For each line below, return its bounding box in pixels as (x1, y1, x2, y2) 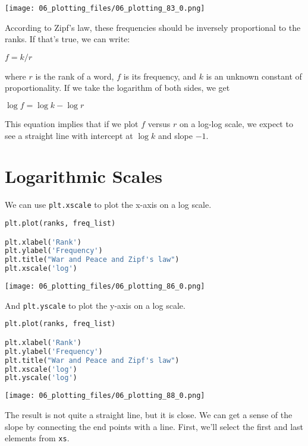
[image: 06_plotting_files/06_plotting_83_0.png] (5, 4, 205, 12)
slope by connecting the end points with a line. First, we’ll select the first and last (5, 420, 303, 432)
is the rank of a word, (35, 69, 114, 82)
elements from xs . (5, 432, 70, 444)
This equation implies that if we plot (5, 118, 139, 130)
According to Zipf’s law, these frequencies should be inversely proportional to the (5, 21, 301, 33)
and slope (158, 129, 193, 141)
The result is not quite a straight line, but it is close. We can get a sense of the (5, 408, 293, 420)
